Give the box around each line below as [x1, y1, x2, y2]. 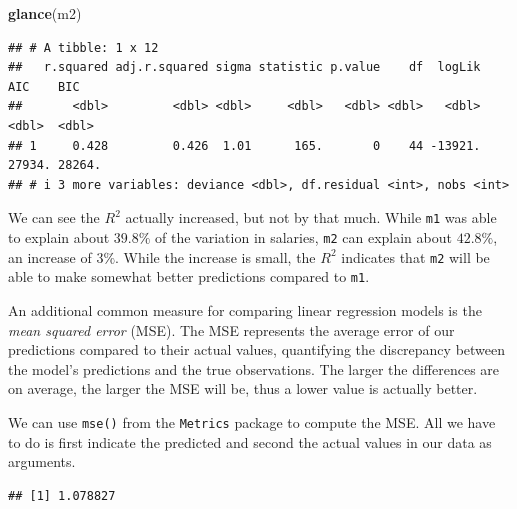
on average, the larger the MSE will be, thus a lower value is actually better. [8, 378, 478, 399]
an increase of [8, 246, 92, 267]
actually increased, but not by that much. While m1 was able [125, 207, 497, 228]
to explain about [8, 227, 110, 247]
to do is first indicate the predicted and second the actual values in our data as [8, 431, 492, 452]
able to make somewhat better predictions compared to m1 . [8, 266, 370, 287]
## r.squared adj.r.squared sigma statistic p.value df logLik [8, 60, 481, 75]
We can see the [8, 207, 100, 228]
